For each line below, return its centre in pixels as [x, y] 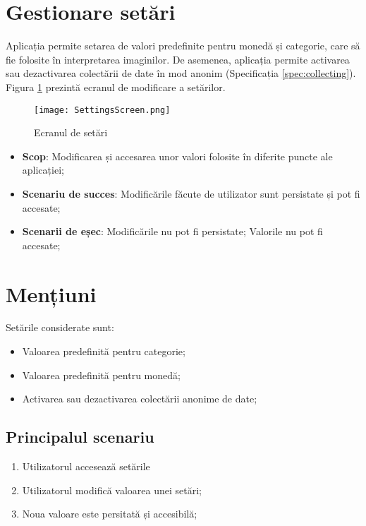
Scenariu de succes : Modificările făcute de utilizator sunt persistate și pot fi [191, 193]
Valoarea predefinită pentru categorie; [104, 351]
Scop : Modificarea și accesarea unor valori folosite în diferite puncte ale [177, 156]
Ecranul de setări [71, 132]
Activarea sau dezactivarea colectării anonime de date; [140, 399]
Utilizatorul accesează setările [86, 466]
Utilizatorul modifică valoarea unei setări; [112, 490]
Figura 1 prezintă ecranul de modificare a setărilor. [116, 86]
